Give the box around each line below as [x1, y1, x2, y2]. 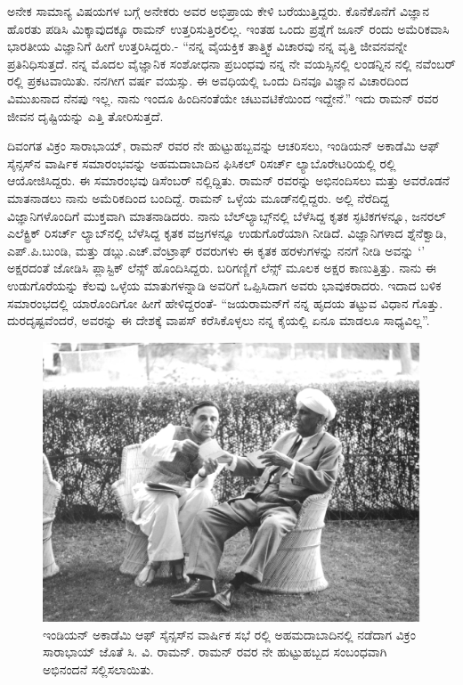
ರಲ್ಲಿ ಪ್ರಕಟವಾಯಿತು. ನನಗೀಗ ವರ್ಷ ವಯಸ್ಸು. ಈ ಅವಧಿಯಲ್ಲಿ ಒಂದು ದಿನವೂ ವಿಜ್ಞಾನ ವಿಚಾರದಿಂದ [7, 71, 409, 90]
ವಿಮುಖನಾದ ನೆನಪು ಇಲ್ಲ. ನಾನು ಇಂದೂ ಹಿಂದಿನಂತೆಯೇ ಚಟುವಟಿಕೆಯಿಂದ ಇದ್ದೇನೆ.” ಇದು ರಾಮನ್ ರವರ [7, 88, 439, 107]
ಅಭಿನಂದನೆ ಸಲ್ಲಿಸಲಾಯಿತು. [43, 659, 154, 678]
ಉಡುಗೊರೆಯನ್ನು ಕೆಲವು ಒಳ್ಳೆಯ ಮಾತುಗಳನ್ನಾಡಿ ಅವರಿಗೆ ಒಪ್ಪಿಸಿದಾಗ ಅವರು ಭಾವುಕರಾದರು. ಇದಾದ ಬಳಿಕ [7, 275, 442, 294]
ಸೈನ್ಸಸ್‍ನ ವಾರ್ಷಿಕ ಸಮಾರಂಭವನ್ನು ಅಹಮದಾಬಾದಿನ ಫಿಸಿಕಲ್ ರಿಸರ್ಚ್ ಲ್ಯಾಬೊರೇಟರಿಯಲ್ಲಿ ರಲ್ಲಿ [7, 153, 396, 172]
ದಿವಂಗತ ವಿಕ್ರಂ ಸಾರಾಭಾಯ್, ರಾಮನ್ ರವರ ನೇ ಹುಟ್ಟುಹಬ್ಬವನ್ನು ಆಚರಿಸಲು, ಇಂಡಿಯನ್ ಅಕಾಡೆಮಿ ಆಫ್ [7, 136, 440, 155]
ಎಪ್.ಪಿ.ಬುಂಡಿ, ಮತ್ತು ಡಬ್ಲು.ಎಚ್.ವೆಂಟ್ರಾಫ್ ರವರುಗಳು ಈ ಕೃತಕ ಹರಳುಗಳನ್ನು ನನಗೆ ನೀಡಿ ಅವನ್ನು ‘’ [7, 241, 426, 259]
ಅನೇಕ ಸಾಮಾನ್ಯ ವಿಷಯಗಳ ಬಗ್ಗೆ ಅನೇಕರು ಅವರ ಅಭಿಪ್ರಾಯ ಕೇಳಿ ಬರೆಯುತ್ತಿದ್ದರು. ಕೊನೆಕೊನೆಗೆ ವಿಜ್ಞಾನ [7, 2, 430, 20]
